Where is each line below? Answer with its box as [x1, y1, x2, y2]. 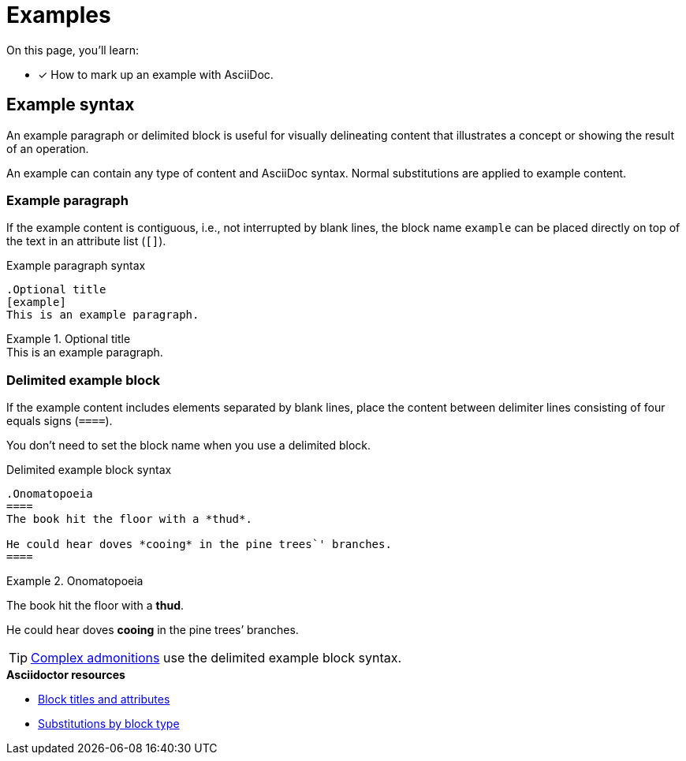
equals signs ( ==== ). [6, 414, 113, 428]
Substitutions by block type [38, 717, 180, 731]
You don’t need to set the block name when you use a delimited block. [6, 438, 371, 453]
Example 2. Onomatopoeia [6, 574, 144, 588]
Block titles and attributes [38, 692, 170, 707]
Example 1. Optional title [6, 332, 131, 346]
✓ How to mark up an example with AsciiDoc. [38, 67, 274, 81]
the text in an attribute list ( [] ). [6, 234, 166, 248]
